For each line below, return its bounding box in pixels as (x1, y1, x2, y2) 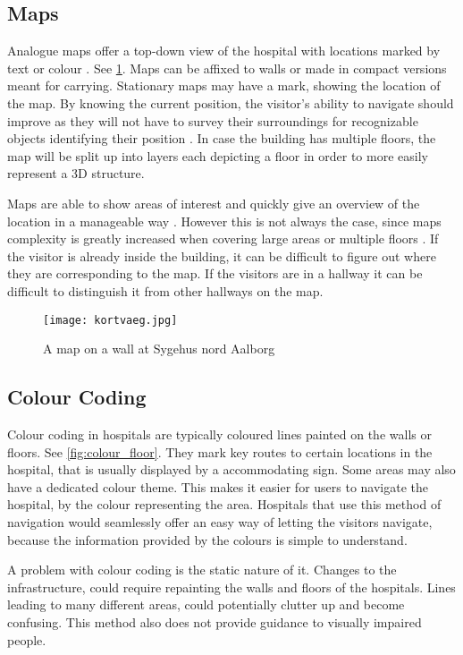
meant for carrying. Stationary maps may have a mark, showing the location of (7, 76, 441, 95)
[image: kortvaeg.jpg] (43, 313, 178, 327)
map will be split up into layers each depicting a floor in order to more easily (7, 146, 428, 165)
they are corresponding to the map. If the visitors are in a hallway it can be (7, 264, 423, 283)
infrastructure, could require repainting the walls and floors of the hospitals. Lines (7, 577, 456, 596)
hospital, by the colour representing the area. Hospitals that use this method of (7, 495, 442, 514)
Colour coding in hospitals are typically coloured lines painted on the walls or (7, 424, 432, 443)
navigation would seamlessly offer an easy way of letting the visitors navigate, (7, 512, 433, 531)
